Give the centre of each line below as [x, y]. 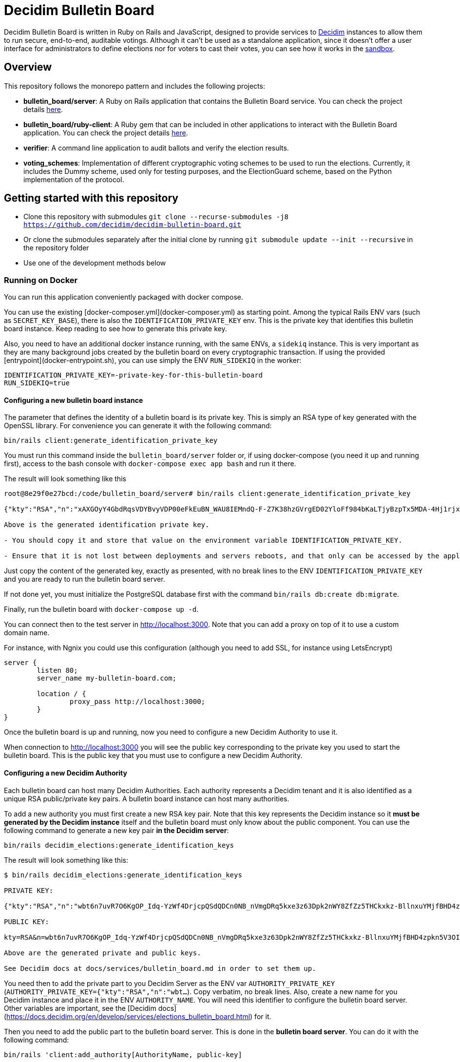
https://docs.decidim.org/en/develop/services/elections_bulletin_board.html [128, 1016]
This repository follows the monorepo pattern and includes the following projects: [134, 86]
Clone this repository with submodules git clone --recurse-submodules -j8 [156, 217]
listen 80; [57, 671]
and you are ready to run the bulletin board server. [85, 579]
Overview [28, 67]
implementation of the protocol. [74, 179]
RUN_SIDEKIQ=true [37, 383]
